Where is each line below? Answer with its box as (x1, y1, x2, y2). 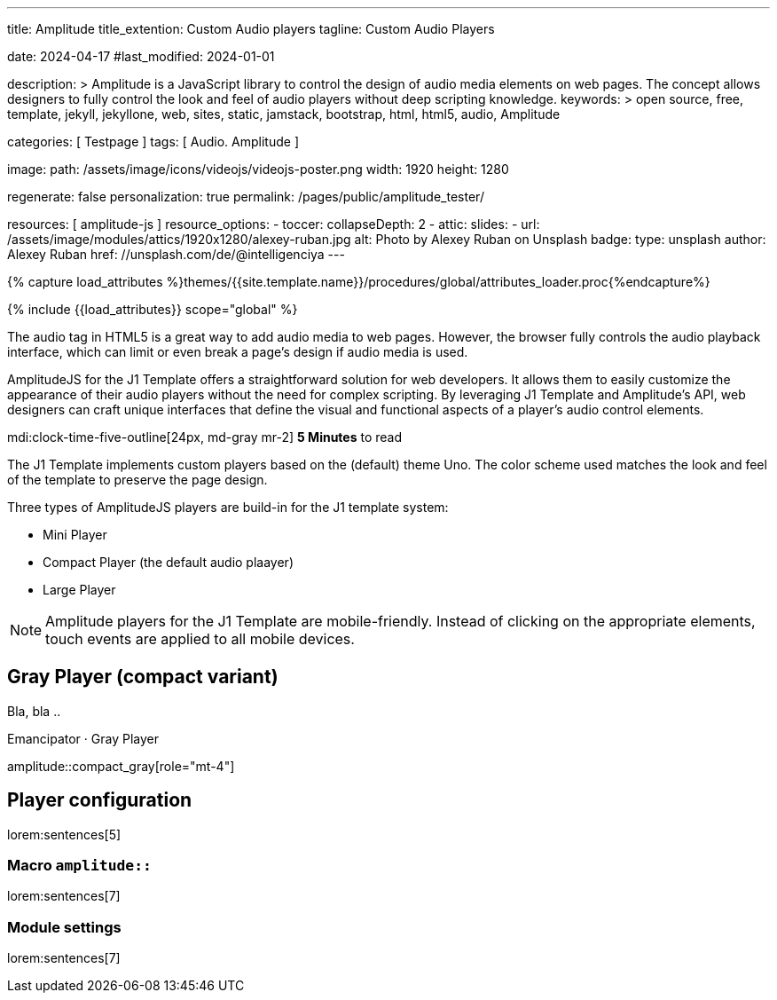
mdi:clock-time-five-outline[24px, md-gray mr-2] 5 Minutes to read (7, 429, 403, 445)
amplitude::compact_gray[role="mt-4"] (7, 758, 235, 774)
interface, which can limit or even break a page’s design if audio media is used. (7, 344, 468, 359)
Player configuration (7, 789, 192, 812)
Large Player (43, 582, 116, 597)
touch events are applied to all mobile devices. (45, 630, 355, 648)
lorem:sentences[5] (7, 826, 122, 842)
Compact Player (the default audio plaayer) (43, 555, 294, 570)
